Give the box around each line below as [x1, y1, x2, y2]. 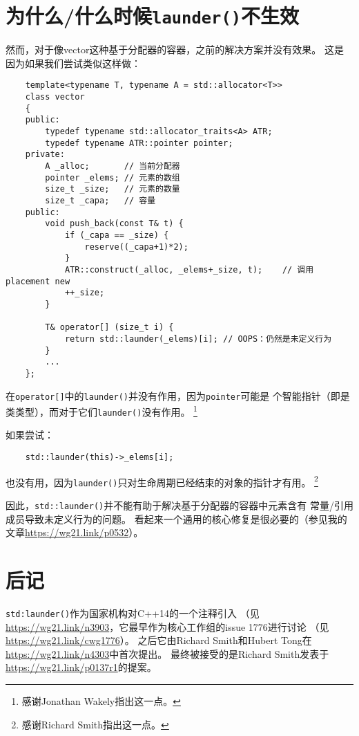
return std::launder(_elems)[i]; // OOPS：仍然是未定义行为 [64, 333, 332, 344]
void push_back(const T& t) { [45, 219, 184, 229]
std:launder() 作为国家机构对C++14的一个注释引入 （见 [6, 606, 260, 620]
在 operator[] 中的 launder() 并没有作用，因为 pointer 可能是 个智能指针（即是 [6, 388, 350, 403]
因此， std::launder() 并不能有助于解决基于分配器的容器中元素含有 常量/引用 [6, 498, 353, 513]
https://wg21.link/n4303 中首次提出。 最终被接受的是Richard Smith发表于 [6, 646, 329, 661]
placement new [6, 276, 70, 286]
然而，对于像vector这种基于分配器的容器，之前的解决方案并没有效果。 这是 [6, 42, 345, 57]
